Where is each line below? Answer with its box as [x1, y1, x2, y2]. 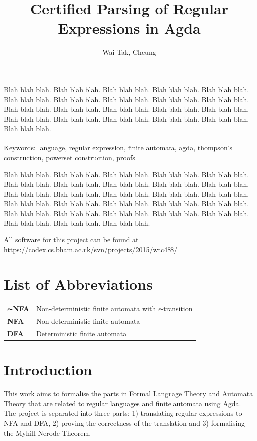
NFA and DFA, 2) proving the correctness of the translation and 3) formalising [4, 417, 245, 428]
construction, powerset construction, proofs [4, 152, 135, 163]
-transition [161, 303, 193, 314]
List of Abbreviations [4, 273, 153, 294]
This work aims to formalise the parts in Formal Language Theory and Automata [4, 388, 253, 399]
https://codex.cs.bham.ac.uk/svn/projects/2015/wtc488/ [4, 244, 178, 254]
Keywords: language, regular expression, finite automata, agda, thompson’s [4, 143, 233, 153]
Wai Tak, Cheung [102, 47, 156, 57]
